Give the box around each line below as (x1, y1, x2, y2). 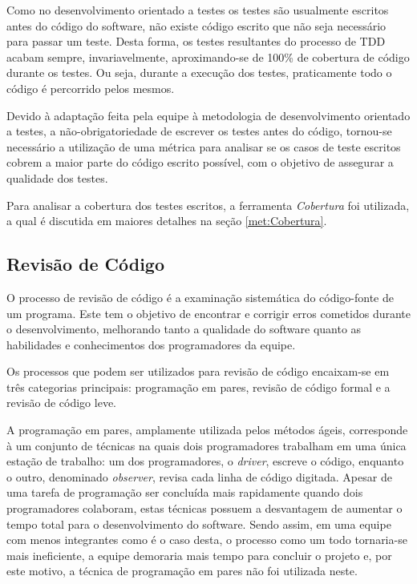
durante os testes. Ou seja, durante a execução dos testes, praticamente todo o (6, 64, 392, 81)
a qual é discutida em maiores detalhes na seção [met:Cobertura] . (6, 212, 327, 229)
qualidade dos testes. (6, 169, 108, 186)
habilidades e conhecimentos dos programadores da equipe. (6, 336, 296, 352)
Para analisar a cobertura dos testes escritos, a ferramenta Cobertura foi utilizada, (6, 196, 410, 213)
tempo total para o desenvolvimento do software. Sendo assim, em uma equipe (6, 515, 391, 532)
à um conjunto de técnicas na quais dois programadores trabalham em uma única (6, 437, 407, 453)
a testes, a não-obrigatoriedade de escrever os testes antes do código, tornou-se (6, 123, 392, 139)
